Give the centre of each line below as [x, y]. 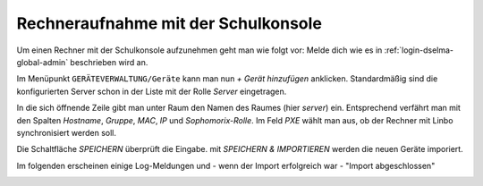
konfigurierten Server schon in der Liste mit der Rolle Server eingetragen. [152, 91]
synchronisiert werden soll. [66, 132]
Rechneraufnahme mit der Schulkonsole [169, 23]
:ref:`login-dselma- [419, 50]
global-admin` [42, 62]
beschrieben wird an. [109, 62]
